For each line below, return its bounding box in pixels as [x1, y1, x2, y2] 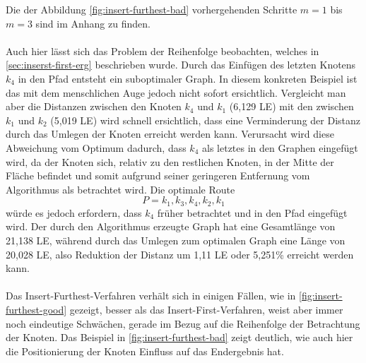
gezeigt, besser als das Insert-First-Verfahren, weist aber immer [69, 302, 343, 316]
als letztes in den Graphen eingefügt [202, 140, 358, 155]
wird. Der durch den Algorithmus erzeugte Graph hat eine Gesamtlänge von [6, 219, 336, 234]
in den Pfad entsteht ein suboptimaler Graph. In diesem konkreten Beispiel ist [18, 71, 358, 85]
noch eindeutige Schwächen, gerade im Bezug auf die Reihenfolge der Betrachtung [6, 316, 360, 331]
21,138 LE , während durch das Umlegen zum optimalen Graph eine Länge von [6, 232, 346, 247]
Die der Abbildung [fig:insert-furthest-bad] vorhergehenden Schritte [6, 2, 297, 16]
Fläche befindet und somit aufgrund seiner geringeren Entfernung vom [6, 168, 310, 183]
